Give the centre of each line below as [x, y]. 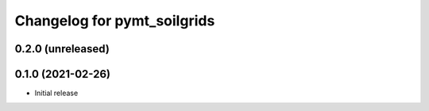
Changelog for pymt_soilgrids [115, 21]
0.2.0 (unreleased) [62, 49]
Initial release [56, 93]
